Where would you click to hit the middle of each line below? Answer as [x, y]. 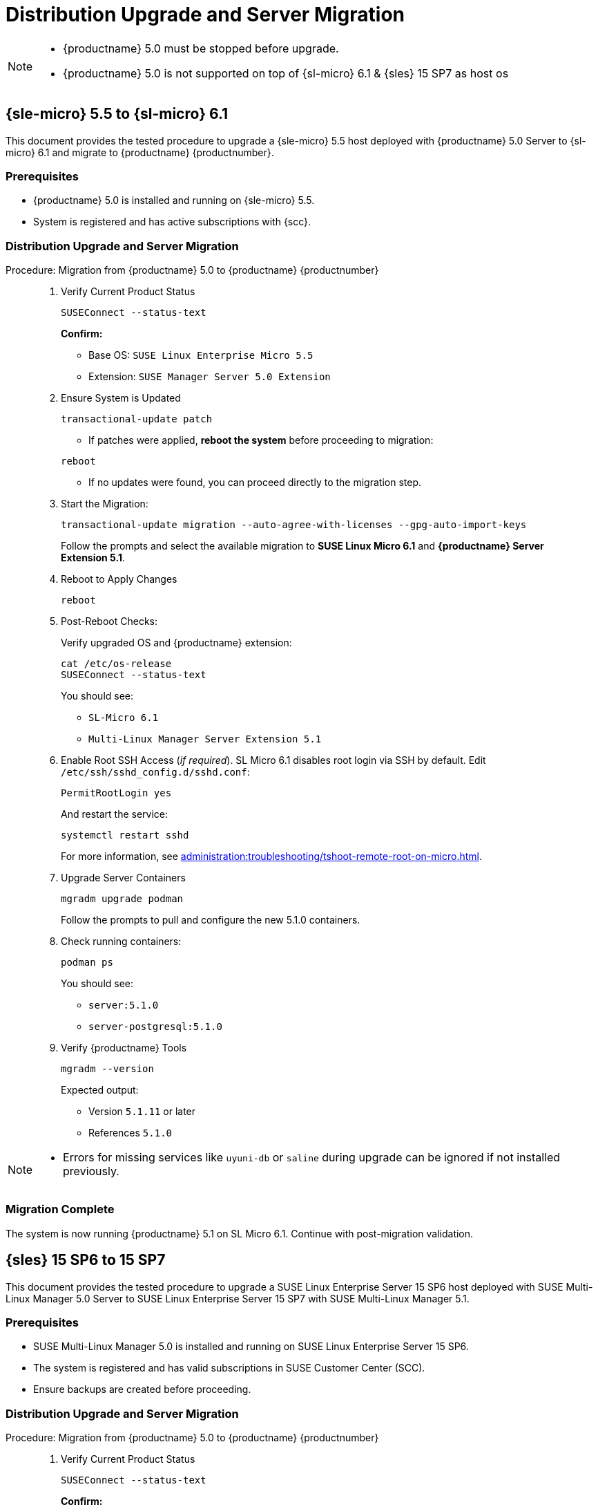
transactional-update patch [137, 419]
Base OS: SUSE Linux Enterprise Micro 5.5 [201, 355]
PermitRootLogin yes [116, 793]
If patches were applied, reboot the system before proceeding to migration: [261, 440]
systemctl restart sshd [125, 835]
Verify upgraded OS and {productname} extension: [176, 643]
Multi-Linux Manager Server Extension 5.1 [205, 739]
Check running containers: [121, 942]
